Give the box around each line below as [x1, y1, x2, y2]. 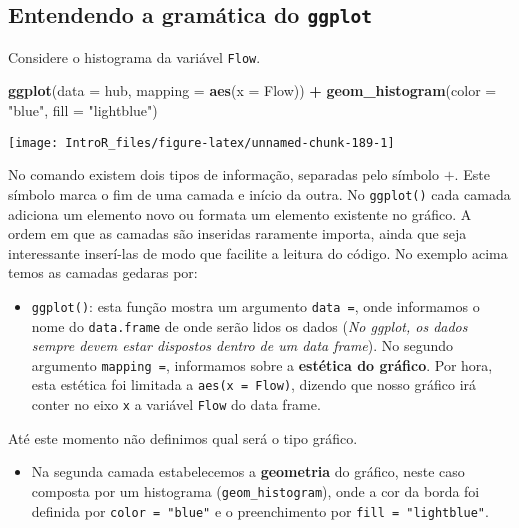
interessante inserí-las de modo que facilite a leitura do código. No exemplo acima [8, 242, 508, 263]
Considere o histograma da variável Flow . [8, 46, 261, 67]
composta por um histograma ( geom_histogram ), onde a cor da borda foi [31, 480, 480, 501]
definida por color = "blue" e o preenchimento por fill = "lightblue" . [31, 500, 489, 521]
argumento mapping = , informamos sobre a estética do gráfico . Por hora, [31, 354, 493, 375]
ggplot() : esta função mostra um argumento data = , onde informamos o [31, 295, 480, 316]
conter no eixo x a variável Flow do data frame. [31, 394, 321, 415]
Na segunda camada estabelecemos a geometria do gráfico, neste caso [31, 461, 465, 482]
